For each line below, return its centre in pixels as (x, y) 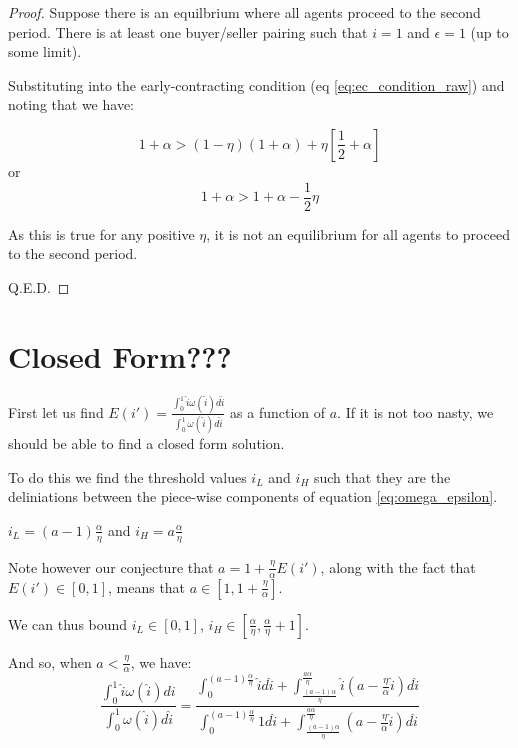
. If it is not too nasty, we (415, 411)
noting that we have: (71, 104)
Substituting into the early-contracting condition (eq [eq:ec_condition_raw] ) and (256, 84)
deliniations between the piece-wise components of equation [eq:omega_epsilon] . (253, 496)
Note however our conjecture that (111, 566)
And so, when (50, 661)
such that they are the (382, 476)
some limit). (45, 51)
